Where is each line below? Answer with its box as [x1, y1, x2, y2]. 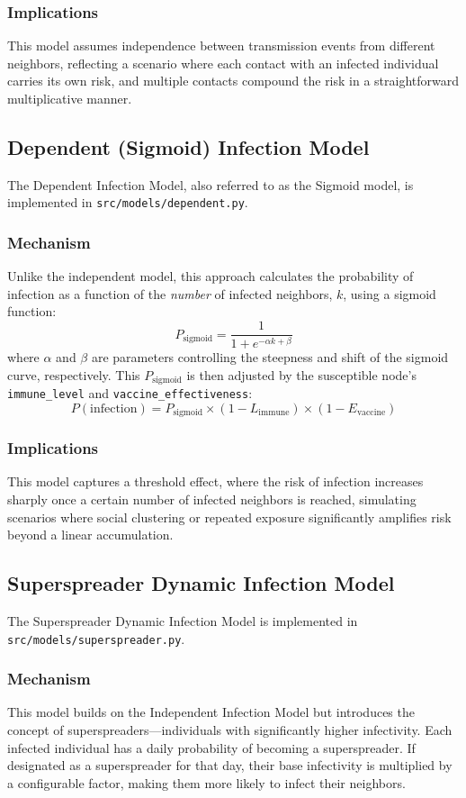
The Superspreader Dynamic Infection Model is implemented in [7, 611, 358, 630]
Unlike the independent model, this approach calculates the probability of [7, 267, 414, 286]
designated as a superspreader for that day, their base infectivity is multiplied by [7, 756, 453, 775]
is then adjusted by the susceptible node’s [186, 365, 417, 384]
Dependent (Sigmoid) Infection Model [7, 132, 370, 160]
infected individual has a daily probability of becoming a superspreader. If [7, 738, 416, 757]
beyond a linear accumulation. [7, 525, 174, 544]
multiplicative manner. [7, 89, 132, 107]
